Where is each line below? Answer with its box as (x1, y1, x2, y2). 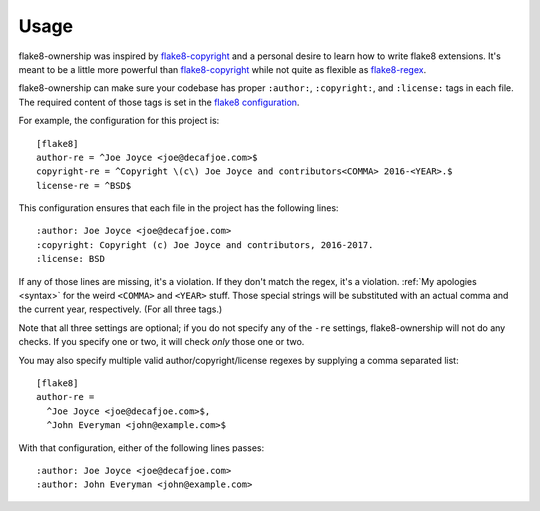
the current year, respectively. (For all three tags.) (18, 303, 223, 315)
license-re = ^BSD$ (36, 180, 132, 191)
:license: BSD (36, 253, 105, 265)
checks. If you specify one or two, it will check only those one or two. (18, 336, 305, 348)
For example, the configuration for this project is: (18, 115, 220, 127)
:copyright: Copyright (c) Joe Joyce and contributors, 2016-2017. (36, 239, 374, 250)
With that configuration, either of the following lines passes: (18, 441, 265, 454)
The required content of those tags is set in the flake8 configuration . (18, 96, 300, 108)
